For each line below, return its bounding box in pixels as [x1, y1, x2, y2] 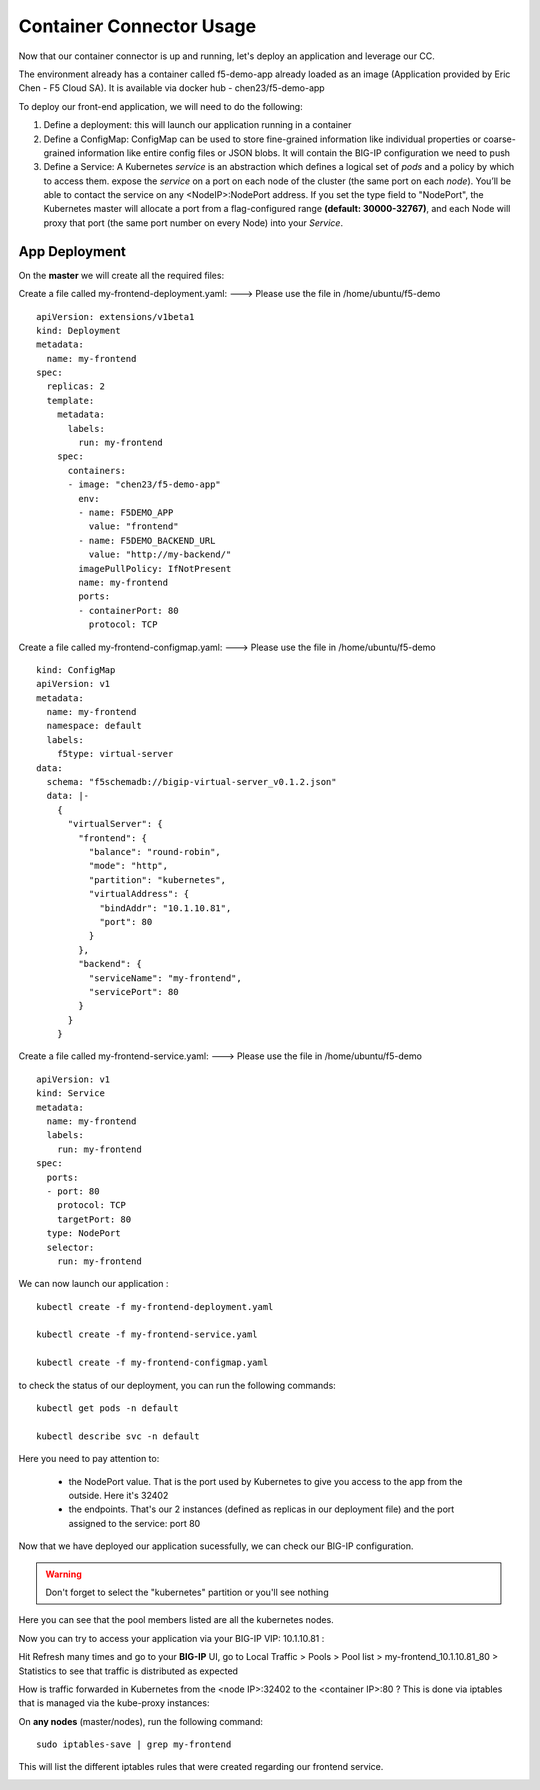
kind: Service [36, 1088, 105, 1099]
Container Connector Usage [18, 15, 257, 37]
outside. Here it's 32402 [68, 1490, 169, 1501]
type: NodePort [46, 1228, 121, 1239]
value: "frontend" [88, 521, 179, 532]
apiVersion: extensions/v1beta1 [36, 311, 195, 322]
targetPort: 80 [56, 1213, 132, 1225]
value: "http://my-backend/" [88, 549, 232, 560]
